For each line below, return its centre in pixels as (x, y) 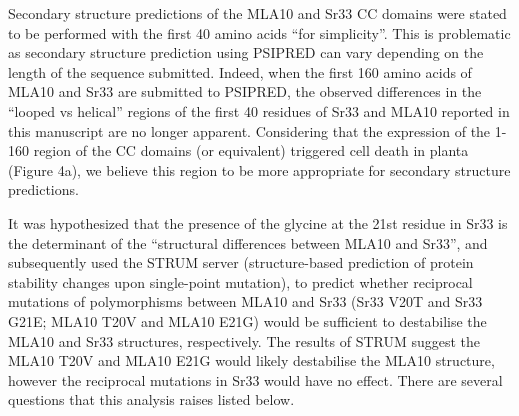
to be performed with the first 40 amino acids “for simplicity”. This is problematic (259, 32)
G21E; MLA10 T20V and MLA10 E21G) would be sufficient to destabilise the (247, 320)
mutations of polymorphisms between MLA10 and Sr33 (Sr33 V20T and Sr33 (245, 301)
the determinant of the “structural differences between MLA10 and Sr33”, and (248, 242)
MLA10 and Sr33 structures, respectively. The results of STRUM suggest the (244, 340)
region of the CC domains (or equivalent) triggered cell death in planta (251, 150)
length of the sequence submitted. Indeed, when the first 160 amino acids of (240, 71)
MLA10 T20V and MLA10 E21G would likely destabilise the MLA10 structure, (251, 360)
